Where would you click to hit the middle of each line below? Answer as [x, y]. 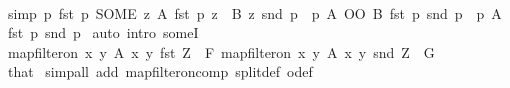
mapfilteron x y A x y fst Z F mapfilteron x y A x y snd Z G [221, 51]
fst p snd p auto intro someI [103, 32]
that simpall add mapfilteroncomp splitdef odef [160, 71]
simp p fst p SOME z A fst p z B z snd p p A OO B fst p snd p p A [254, 12]
